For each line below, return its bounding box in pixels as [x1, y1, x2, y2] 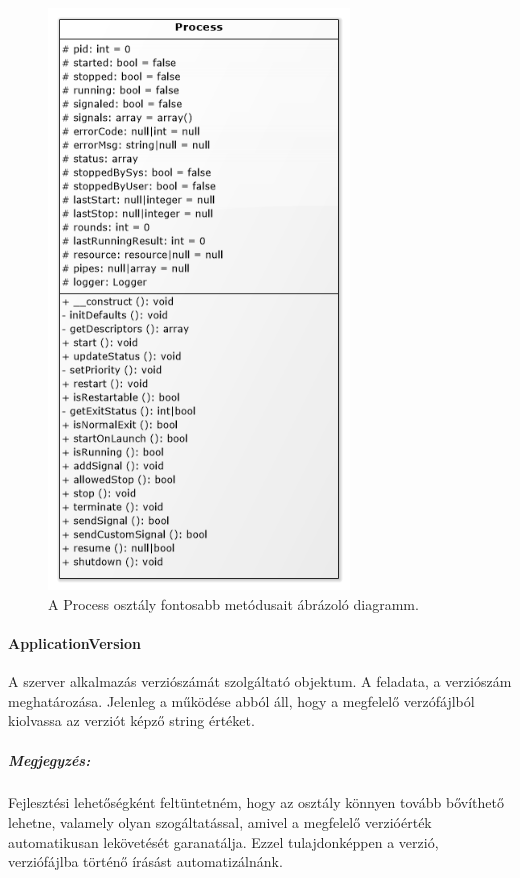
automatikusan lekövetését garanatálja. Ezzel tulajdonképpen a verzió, [8, 831, 439, 852]
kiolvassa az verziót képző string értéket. [8, 710, 255, 731]
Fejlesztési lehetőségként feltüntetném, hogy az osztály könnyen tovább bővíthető [8, 792, 504, 813]
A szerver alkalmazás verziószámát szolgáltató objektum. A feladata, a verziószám [8, 671, 512, 692]
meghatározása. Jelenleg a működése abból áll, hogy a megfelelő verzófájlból [8, 690, 475, 711]
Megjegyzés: [8, 749, 91, 770]
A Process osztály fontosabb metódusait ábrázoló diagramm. [48, 593, 419, 614]
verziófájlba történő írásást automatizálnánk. [8, 851, 283, 872]
